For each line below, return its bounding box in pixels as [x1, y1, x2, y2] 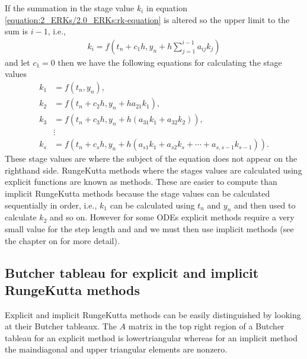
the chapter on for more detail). [5, 234, 120, 246]
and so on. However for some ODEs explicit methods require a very [49, 211, 295, 223]
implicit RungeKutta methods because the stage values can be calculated [5, 187, 270, 199]
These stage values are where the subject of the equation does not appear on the [5, 152, 298, 165]
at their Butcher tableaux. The [5, 320, 117, 332]
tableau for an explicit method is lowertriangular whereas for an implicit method [5, 331, 298, 344]
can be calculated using [110, 198, 195, 211]
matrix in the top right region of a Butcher [128, 320, 284, 332]
